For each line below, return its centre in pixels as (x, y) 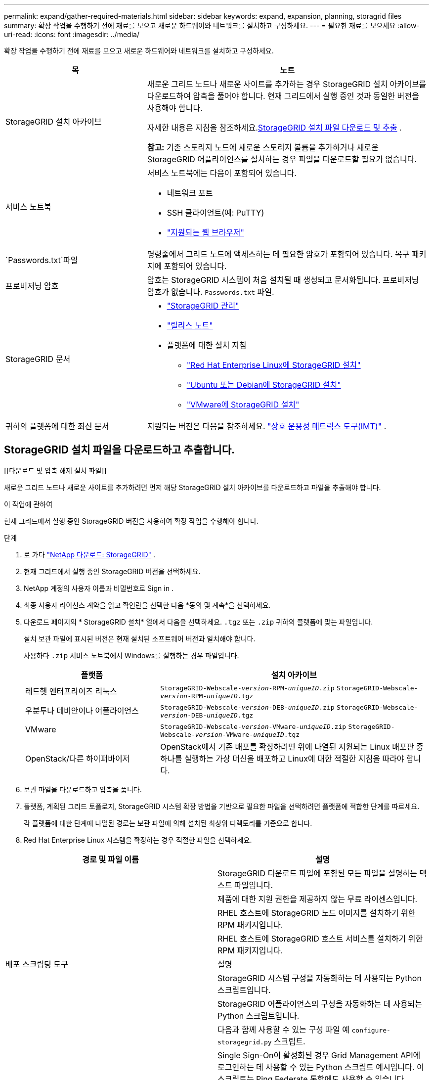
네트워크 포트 (190, 193)
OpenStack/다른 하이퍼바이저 (78, 758)
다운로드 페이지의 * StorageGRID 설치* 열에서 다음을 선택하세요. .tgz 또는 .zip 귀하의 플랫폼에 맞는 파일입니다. (198, 622)
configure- (371, 1030)
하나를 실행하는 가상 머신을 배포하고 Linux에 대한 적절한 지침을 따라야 (282, 758)
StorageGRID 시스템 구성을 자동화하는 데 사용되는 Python (320, 978)
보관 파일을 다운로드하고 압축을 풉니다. (83, 789)
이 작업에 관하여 (28, 504)
